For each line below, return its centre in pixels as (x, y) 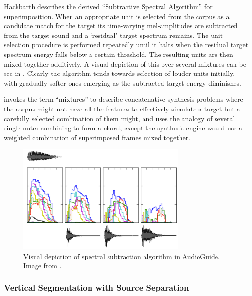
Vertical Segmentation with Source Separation (97, 287)
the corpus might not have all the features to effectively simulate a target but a (122, 108)
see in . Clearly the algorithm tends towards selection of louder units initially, (119, 73)
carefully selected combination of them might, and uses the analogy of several (119, 118)
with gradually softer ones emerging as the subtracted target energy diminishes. (123, 83)
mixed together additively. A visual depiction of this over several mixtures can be (125, 64)
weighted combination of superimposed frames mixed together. (97, 137)
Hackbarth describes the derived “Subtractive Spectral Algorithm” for (108, 6)
